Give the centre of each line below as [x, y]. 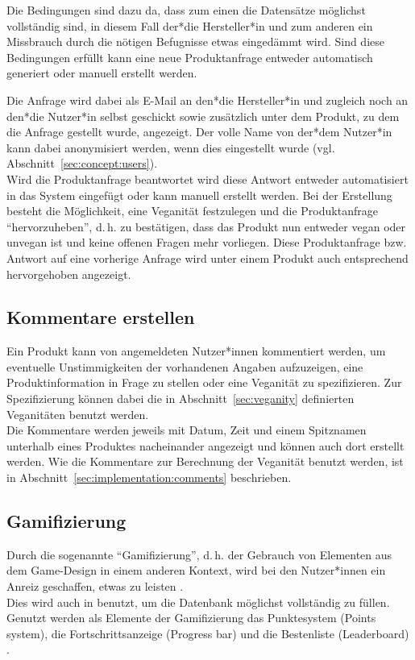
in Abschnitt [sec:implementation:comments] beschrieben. [149, 477]
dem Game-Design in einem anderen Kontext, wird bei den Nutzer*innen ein [196, 570]
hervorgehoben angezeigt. [69, 274]
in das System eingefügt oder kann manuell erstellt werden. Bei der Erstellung [199, 195]
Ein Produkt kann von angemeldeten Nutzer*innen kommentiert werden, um [196, 351]
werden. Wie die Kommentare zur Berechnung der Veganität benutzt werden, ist [205, 461]
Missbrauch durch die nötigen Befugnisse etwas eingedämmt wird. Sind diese [195, 42]
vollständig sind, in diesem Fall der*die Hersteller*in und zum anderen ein [190, 25]
